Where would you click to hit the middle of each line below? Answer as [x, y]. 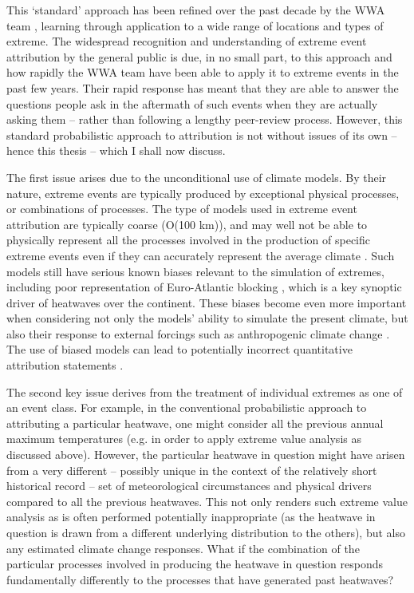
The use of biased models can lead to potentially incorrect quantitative [179, 349]
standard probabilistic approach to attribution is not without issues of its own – [202, 134]
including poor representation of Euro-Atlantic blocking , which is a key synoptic [204, 287]
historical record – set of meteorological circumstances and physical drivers [189, 486]
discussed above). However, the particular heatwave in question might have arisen [206, 455]
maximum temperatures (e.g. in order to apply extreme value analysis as [184, 439]
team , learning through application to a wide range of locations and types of [195, 25]
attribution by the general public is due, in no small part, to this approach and [199, 56]
